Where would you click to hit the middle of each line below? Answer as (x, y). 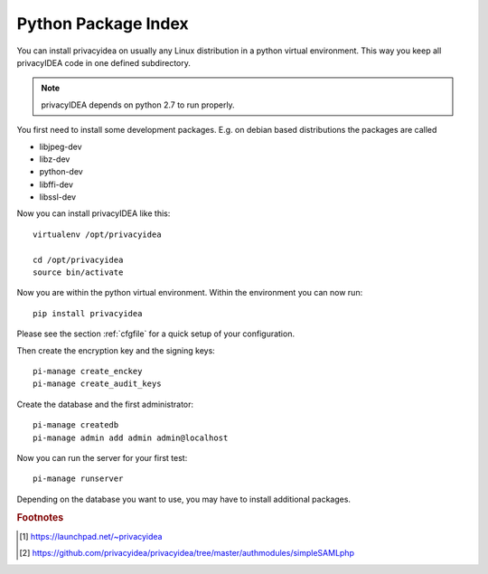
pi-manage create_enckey (88, 371)
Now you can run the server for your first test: (102, 457)
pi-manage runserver (78, 479)
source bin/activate (78, 273)
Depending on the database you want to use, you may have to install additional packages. (184, 499)
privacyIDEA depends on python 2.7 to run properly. (138, 105)
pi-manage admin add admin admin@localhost (131, 438)
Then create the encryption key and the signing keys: (116, 350)
